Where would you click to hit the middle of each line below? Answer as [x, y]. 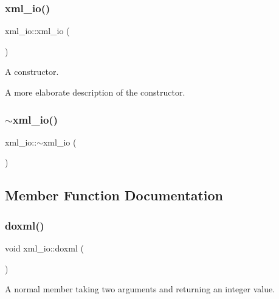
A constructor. [32, 72]
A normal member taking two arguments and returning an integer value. [140, 289]
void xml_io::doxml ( [44, 248]
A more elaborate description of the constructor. [95, 92]
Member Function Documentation [114, 195]
